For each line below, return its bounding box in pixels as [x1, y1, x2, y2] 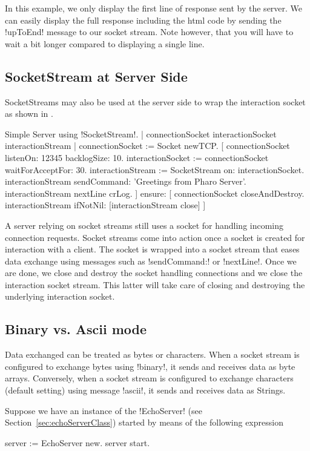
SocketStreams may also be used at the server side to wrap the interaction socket [5, 95, 306, 108]
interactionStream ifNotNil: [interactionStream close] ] [5, 199, 206, 211]
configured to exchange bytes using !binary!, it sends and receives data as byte [5, 360, 295, 372]
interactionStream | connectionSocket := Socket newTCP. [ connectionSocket [5, 139, 290, 152]
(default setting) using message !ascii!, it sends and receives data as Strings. [5, 384, 286, 397]
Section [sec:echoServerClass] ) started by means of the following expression [5, 416, 283, 429]
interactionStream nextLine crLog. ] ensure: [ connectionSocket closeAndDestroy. [5, 186, 305, 199]
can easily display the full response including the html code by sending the [5, 13, 282, 26]
